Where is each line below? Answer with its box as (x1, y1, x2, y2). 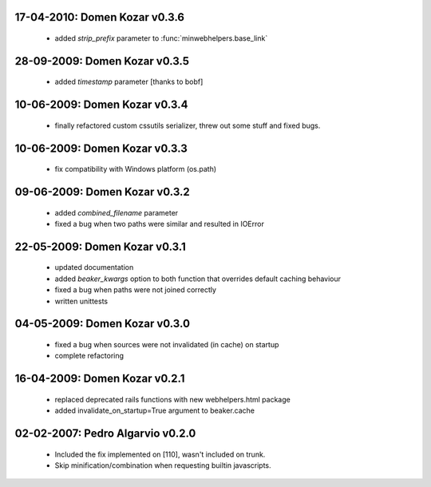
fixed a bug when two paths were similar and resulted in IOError (54, 220, 265, 229)
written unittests (54, 296, 108, 306)
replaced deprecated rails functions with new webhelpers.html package (54, 394, 291, 404)
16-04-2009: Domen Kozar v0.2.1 (14, 372, 185, 386)
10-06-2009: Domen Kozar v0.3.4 (14, 98, 188, 112)
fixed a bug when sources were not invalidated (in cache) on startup (54, 340, 279, 350)
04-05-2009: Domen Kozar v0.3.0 (14, 317, 191, 331)
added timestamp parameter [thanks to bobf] (54, 77, 204, 87)
